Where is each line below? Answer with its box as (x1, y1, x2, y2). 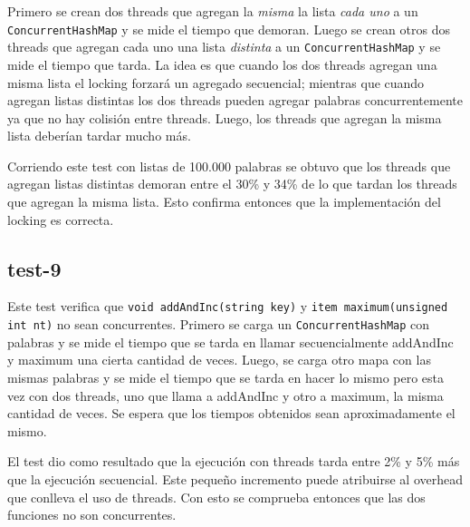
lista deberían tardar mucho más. (7, 126, 191, 145)
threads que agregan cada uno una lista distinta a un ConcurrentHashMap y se (7, 37, 441, 56)
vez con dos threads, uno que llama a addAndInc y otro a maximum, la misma (7, 385, 444, 405)
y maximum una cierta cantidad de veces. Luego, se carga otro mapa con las (7, 350, 431, 369)
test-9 (7, 254, 62, 282)
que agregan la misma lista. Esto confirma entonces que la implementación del (7, 192, 441, 211)
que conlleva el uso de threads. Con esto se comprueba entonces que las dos (7, 487, 426, 506)
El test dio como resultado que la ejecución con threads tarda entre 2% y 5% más (7, 452, 460, 471)
